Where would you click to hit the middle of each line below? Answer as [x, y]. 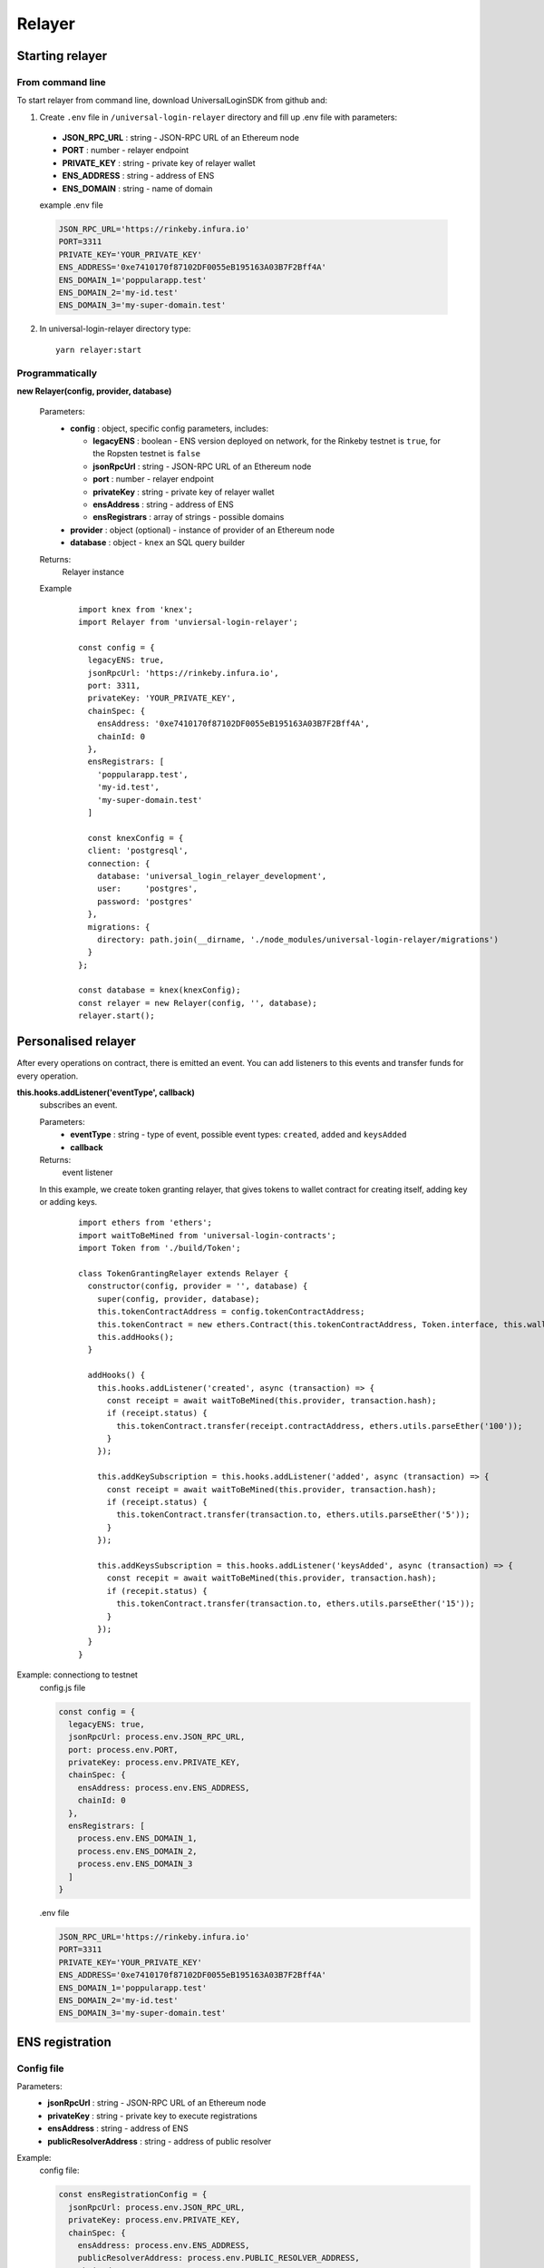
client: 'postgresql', [138, 851]
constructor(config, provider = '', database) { [198, 1286]
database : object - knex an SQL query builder [158, 543]
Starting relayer [62, 56]
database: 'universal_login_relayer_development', [212, 876]
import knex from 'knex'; [136, 609]
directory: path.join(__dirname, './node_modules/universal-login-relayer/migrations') [297, 939]
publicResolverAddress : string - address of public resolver [160, 2141]
